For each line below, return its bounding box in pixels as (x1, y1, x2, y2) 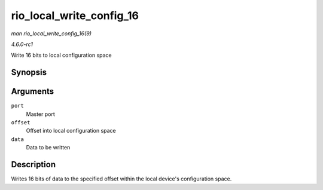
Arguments (11, 87, 54, 97)
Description (11, 160, 56, 170)
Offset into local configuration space (26, 127, 116, 134)
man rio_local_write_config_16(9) (11, 30, 92, 37)
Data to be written (26, 144, 71, 151)
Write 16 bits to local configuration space (11, 51, 112, 59)
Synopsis (11, 68, 47, 78)
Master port (26, 111, 55, 118)
